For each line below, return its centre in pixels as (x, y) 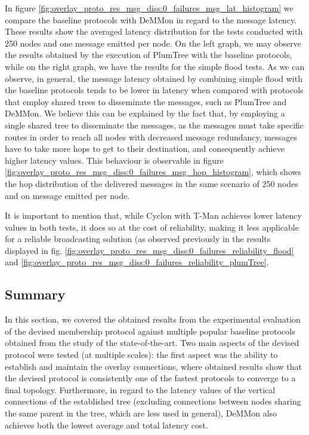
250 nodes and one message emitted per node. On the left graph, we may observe (153, 43)
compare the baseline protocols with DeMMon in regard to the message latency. (151, 19)
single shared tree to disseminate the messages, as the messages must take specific (154, 125)
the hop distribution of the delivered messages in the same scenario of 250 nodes (152, 183)
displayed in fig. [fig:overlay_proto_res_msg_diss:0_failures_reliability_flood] (149, 250)
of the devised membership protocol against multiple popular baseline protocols (150, 331)
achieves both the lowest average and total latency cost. (106, 425)
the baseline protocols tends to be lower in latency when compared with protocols (154, 90)
